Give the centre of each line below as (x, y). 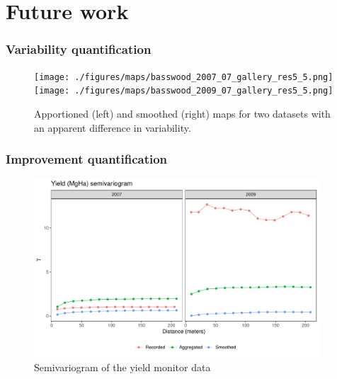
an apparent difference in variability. (113, 127)
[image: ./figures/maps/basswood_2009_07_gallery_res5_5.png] (184, 91)
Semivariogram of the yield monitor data (122, 367)
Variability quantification (79, 49)
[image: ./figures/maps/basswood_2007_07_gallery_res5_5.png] (184, 77)
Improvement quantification (87, 159)
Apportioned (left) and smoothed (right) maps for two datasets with (182, 113)
